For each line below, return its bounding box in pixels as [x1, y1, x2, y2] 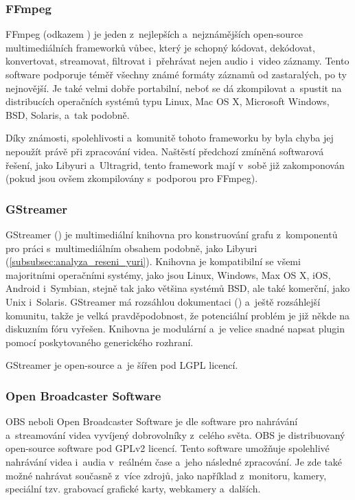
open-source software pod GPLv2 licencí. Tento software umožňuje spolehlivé [5, 441, 330, 455]
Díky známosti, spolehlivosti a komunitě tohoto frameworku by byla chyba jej [5, 130, 334, 145]
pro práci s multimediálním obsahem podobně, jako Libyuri [5, 240, 257, 255]
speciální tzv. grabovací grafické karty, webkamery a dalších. [5, 481, 261, 496]
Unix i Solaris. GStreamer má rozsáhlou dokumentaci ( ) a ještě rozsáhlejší [5, 294, 321, 308]
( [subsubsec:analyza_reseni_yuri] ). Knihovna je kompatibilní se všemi [5, 254, 301, 269]
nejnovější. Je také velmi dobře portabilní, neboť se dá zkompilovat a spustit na [5, 80, 342, 95]
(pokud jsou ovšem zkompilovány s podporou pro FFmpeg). [5, 171, 258, 185]
